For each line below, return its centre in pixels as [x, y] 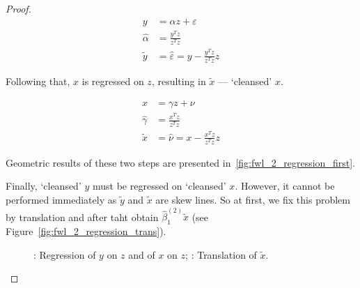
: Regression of [65, 254]
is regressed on [113, 81]
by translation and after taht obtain [82, 217]
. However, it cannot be [285, 186]
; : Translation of [221, 254]
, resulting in [179, 81]
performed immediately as [61, 199]
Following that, [38, 81]
